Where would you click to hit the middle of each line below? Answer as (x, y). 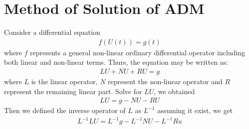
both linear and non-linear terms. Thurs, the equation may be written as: (116, 62)
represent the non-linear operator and (165, 81)
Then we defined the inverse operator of (65, 110)
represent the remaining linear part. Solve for (73, 91)
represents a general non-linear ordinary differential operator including (138, 52)
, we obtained (174, 91)
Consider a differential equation (52, 32)
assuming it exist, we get (195, 110)
